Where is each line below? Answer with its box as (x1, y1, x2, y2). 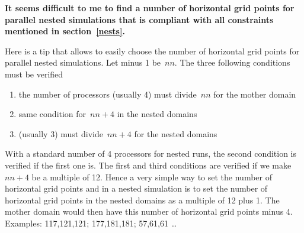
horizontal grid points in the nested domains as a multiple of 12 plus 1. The (5, 193, 280, 206)
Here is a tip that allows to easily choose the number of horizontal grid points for (5, 44, 300, 57)
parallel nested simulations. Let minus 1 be (5, 56, 161, 69)
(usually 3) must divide (18, 127, 103, 140)
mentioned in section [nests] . (5, 25, 125, 37)
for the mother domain (213, 88, 296, 100)
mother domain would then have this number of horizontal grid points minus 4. (5, 205, 293, 218)
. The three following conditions (174, 56, 290, 69)
